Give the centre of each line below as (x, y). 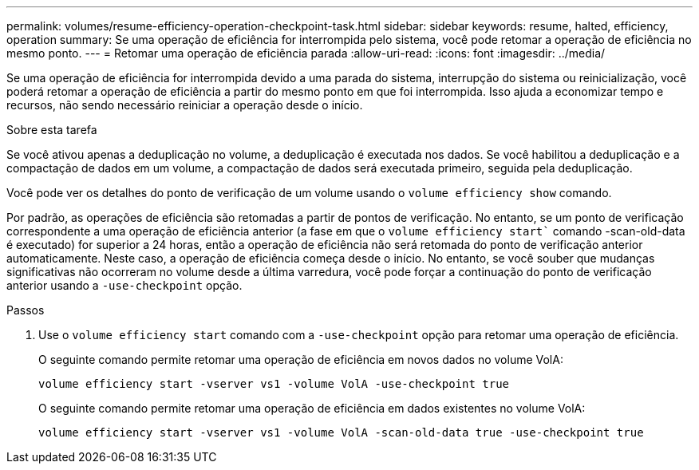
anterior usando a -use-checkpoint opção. (124, 285)
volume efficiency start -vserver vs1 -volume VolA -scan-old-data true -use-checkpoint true (341, 432)
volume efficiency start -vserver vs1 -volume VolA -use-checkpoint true (274, 384)
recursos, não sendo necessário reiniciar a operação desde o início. (185, 105)
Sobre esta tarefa (52, 130)
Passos (26, 310)
